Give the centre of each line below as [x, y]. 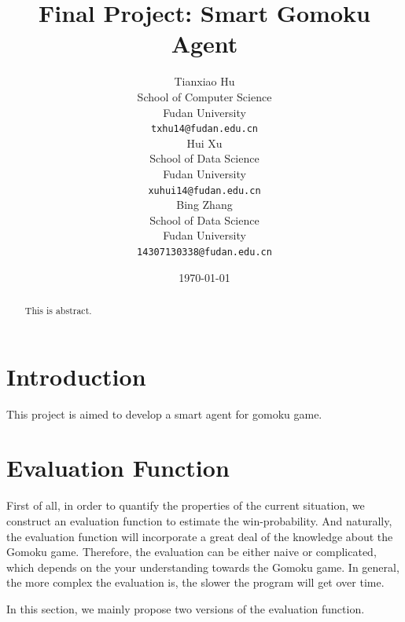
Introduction [76, 376]
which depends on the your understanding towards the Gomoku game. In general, [203, 567]
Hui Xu [204, 143]
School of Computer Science [204, 96]
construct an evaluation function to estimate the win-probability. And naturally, [199, 520]
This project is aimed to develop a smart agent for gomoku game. [164, 413]
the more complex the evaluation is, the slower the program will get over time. [195, 582]
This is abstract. [58, 311]
